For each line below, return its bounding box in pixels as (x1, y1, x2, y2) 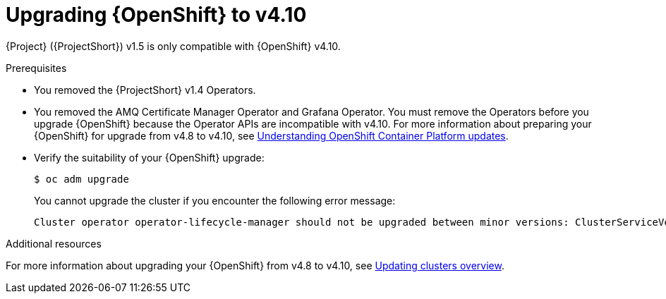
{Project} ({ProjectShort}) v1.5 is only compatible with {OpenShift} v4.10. (6, 39, 341, 52)
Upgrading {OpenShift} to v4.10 (6, 3, 307, 27)
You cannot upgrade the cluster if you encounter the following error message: (34, 194, 396, 207)
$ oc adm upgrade (34, 173, 129, 185)
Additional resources (6, 237, 102, 250)
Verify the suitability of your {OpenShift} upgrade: (34, 151, 265, 164)
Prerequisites (6, 61, 67, 74)
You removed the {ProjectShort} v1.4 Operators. (34, 83, 256, 96)
